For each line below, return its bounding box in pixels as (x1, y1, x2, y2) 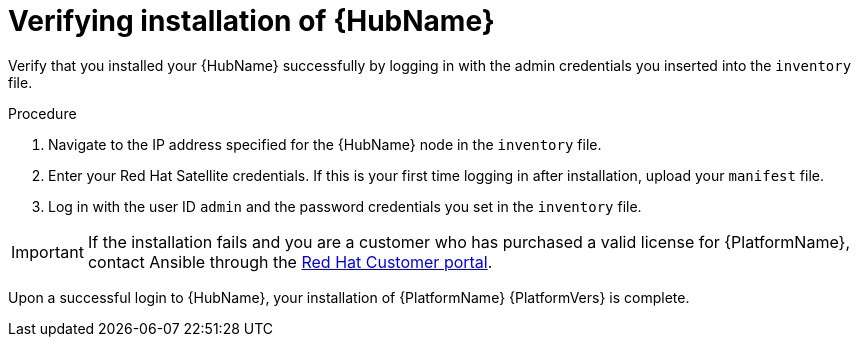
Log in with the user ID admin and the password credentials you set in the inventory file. (48, 197, 642, 215)
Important (11, 241, 84, 262)
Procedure (8, 104, 77, 122)
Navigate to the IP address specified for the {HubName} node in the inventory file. (48, 135, 602, 153)
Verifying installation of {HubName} (8, 4, 495, 38)
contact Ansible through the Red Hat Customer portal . (87, 251, 493, 272)
